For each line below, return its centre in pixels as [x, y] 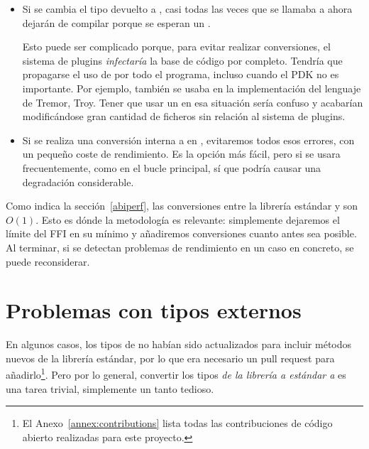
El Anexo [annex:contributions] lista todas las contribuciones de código [177, 423]
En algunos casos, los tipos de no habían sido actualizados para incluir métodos [179, 344]
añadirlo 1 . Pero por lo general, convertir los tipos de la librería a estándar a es [176, 374]
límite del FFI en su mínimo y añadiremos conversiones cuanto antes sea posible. [181, 233]
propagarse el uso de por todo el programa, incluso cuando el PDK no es [181, 74]
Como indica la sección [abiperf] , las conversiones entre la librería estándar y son [182, 206]
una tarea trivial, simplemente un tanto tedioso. [110, 388]
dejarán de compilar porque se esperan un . [116, 22]
